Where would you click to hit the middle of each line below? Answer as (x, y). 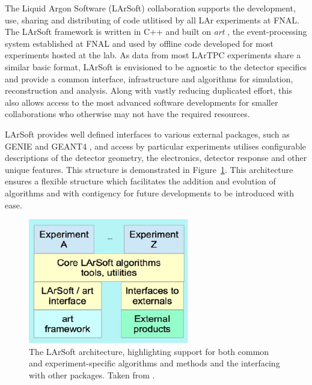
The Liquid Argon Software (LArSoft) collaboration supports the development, (150, 8)
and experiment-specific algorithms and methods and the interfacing (154, 363)
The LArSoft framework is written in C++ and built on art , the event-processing (156, 32)
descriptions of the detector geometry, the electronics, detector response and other (156, 158)
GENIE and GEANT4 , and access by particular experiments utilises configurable (156, 146)
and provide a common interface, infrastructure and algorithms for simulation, (149, 78)
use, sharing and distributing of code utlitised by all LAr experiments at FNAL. (152, 20)
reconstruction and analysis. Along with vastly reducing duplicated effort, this (148, 90)
